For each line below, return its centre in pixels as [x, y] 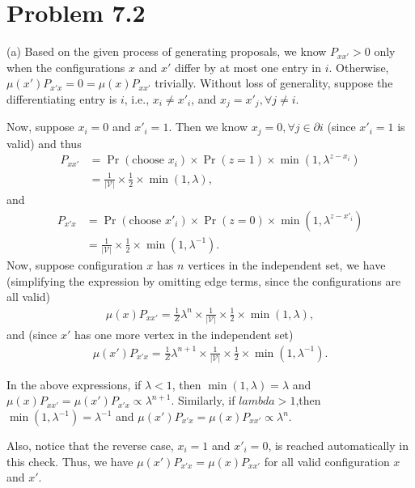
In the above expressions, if [74, 384]
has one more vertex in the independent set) [184, 334]
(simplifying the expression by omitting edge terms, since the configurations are [204, 280]
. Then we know [208, 127]
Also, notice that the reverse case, [90, 446]
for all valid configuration [327, 461]
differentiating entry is [62, 98]
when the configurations [66, 67]
